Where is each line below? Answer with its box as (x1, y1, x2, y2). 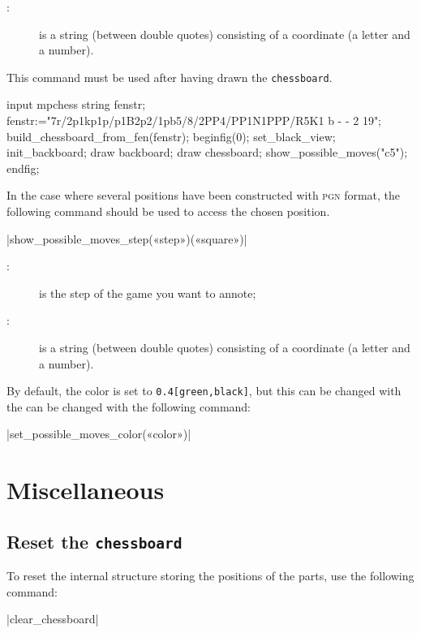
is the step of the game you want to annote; (39, 284, 256, 301)
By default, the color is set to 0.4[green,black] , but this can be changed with (6, 382, 402, 399)
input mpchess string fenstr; (6, 96, 146, 113)
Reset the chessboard (6, 528, 183, 553)
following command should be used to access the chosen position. (6, 203, 330, 219)
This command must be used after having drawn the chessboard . (6, 68, 333, 85)
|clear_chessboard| (6, 610, 99, 627)
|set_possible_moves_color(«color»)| (6, 425, 191, 442)
